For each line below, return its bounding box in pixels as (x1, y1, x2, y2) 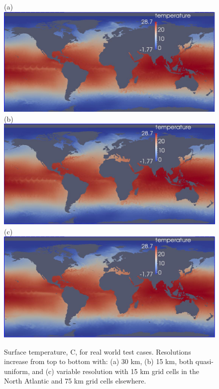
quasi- (195, 356, 214, 367)
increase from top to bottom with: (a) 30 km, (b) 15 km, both (4, 356, 194, 367)
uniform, (4, 366, 30, 376)
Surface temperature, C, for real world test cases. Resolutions (4, 346, 191, 357)
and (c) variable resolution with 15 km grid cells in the (32, 366, 199, 376)
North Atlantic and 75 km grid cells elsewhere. (4, 376, 146, 386)
